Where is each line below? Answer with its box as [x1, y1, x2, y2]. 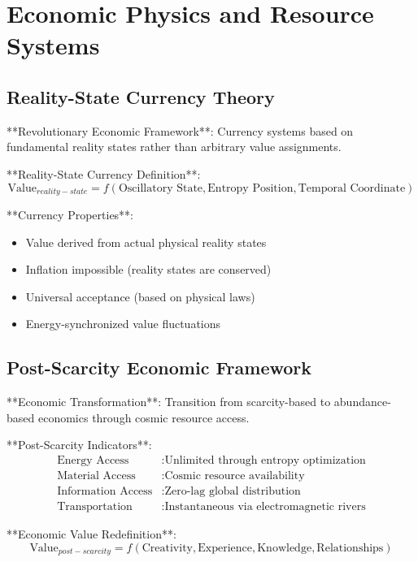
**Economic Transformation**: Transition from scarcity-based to [7, 393, 331, 410]
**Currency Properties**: [7, 206, 134, 223]
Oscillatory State [118, 182, 203, 194]
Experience [198, 542, 252, 554]
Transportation [57, 501, 133, 513]
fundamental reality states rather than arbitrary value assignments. [7, 138, 342, 155]
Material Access [57, 470, 136, 482]
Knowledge [257, 542, 312, 554]
